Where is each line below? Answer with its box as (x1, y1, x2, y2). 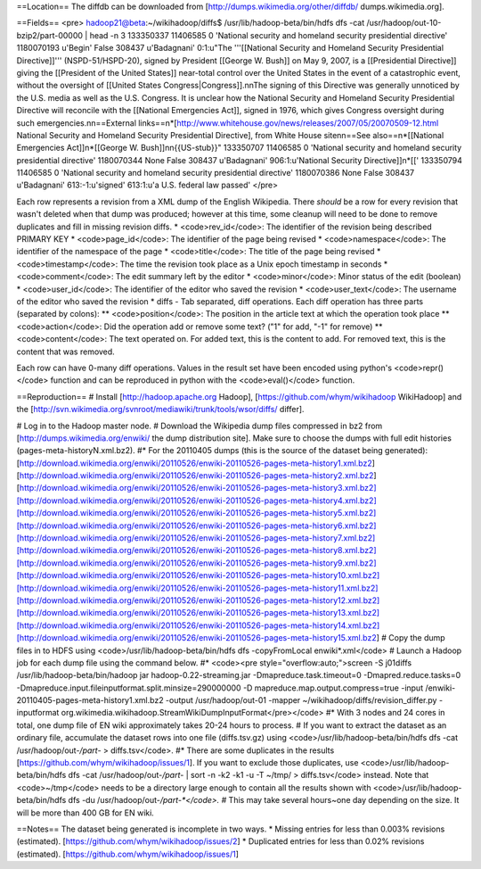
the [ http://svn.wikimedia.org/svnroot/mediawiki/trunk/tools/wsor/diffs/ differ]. (16, 404, 305, 415)
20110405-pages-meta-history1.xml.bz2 (16, 695, 164, 706)
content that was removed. (16, 346, 115, 357)
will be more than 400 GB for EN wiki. (16, 807, 155, 818)
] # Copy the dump (376, 633, 445, 643)
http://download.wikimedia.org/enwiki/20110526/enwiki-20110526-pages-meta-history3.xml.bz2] (19, 483, 377, 493)
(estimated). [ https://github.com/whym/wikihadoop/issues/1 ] (16, 848, 240, 859)
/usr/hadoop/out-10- (366, 18, 442, 29)
